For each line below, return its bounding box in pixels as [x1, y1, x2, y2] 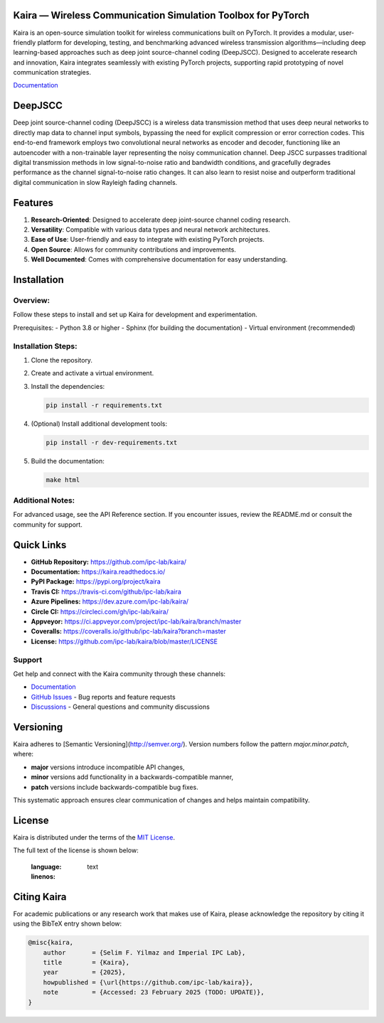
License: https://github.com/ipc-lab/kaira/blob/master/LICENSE [31, 637, 218, 646]
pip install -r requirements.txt [46, 401, 163, 409]
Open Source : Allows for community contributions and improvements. [31, 245, 236, 254]
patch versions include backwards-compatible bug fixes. [31, 783, 198, 791]
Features [13, 196, 53, 209]
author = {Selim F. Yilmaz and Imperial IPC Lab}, [43, 948, 246, 956]
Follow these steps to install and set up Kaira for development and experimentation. [13, 310, 257, 319]
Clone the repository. [31, 355, 92, 364]
